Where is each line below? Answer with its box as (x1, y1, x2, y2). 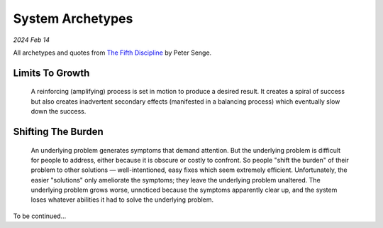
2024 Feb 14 (13, 36, 50, 44)
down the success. (30, 107, 87, 116)
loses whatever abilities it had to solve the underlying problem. (30, 195, 214, 204)
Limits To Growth (13, 67, 90, 79)
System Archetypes (13, 11, 133, 26)
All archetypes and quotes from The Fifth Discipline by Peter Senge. (13, 48, 212, 57)
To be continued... (13, 212, 67, 220)
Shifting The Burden (13, 125, 104, 138)
